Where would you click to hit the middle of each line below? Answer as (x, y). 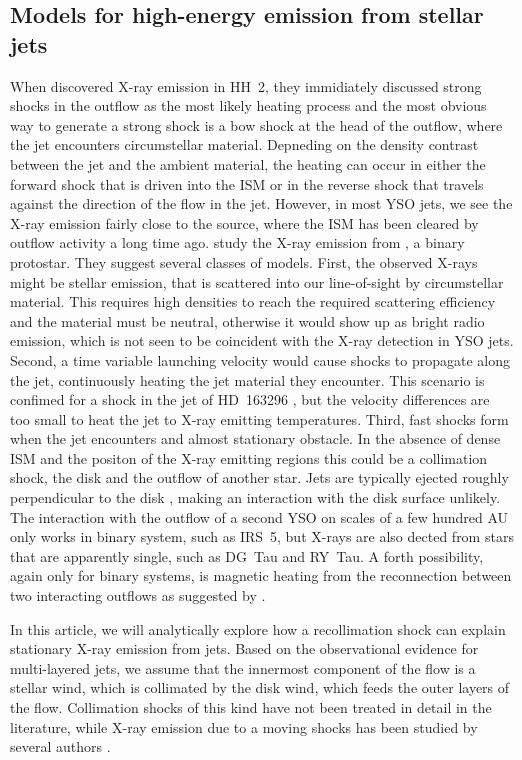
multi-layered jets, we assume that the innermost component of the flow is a (243, 667)
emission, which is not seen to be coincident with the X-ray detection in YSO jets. (262, 340)
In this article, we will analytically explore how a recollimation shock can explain (258, 628)
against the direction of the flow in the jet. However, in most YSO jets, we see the (261, 203)
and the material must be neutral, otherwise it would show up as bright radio (247, 320)
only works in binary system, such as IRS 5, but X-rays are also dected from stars (262, 536)
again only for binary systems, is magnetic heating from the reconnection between (261, 575)
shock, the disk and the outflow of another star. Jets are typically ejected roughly (259, 477)
